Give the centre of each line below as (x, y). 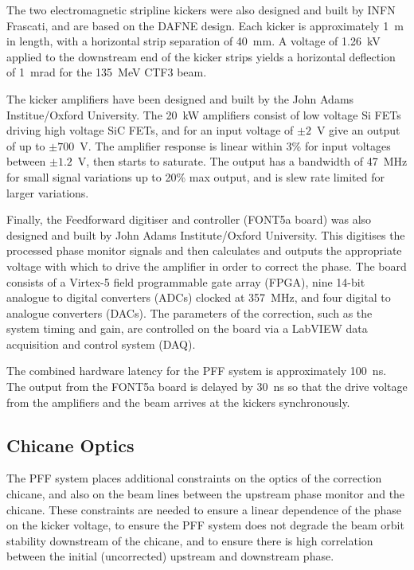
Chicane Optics (70, 445)
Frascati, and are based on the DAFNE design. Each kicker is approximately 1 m (205, 25)
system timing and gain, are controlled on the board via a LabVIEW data (187, 328)
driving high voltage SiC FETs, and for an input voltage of (150, 130)
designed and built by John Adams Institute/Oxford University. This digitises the (206, 234)
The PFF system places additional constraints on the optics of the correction (194, 478)
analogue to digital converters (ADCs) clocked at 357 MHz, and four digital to (199, 297)
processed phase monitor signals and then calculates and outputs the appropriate (204, 250)
